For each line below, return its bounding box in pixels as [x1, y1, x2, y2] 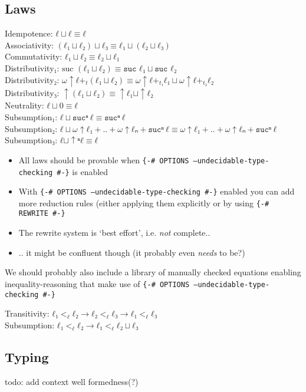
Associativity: [5, 38, 54, 51]
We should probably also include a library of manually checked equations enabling [5, 266, 301, 278]
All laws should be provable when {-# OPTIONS [18, 153, 189, 166]
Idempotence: [5, 27, 53, 39]
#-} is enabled [57, 165, 108, 177]
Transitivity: [5, 307, 50, 319]
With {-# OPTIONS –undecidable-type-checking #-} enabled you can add [18, 185, 295, 197]
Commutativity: [5, 50, 62, 62]
